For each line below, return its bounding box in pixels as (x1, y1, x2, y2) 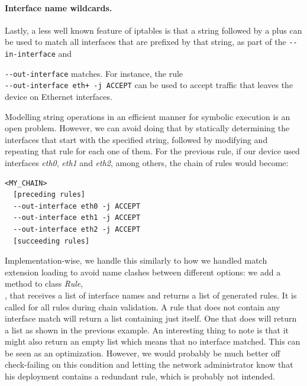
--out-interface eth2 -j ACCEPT (13, 225, 141, 233)
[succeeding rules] (13, 236, 90, 245)
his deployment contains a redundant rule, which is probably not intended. (5, 370, 275, 382)
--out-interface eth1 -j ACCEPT (13, 213, 141, 222)
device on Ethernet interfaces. (5, 90, 112, 103)
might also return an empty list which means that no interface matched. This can (5, 335, 300, 348)
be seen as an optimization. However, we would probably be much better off (5, 346, 280, 359)
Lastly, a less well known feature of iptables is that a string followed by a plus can (5, 24, 302, 36)
